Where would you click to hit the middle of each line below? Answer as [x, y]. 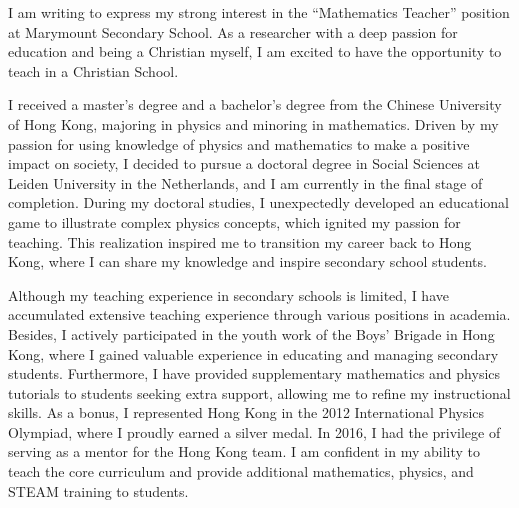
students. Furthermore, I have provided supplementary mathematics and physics [254, 373]
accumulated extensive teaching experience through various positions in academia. [259, 314]
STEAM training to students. [98, 490]
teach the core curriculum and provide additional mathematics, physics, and [241, 471]
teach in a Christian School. [93, 70]
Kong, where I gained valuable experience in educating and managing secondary [253, 353]
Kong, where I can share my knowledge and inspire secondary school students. [247, 261]
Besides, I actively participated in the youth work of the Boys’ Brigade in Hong [251, 333]
